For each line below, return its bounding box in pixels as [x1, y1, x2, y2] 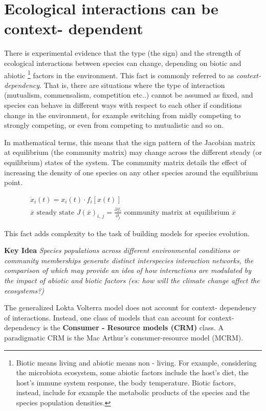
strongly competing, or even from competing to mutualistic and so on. [4, 120, 224, 130]
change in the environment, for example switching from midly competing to [4, 109, 241, 120]
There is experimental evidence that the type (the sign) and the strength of [4, 48, 241, 58]
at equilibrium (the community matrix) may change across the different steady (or [4, 147, 262, 157]
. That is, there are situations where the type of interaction [39, 79, 225, 90]
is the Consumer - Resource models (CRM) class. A [43, 322, 224, 333]
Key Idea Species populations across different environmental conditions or [4, 245, 239, 256]
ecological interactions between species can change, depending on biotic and [4, 57, 241, 68]
